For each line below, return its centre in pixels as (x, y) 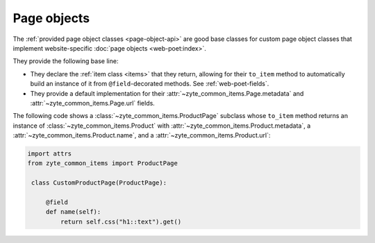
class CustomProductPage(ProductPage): (99, 183)
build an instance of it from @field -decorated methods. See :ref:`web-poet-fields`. (150, 84)
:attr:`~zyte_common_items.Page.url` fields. (93, 103)
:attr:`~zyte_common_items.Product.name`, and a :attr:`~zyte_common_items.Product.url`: (142, 135)
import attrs (50, 154)
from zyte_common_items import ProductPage (103, 164)
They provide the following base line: (66, 61)
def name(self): (73, 212)
